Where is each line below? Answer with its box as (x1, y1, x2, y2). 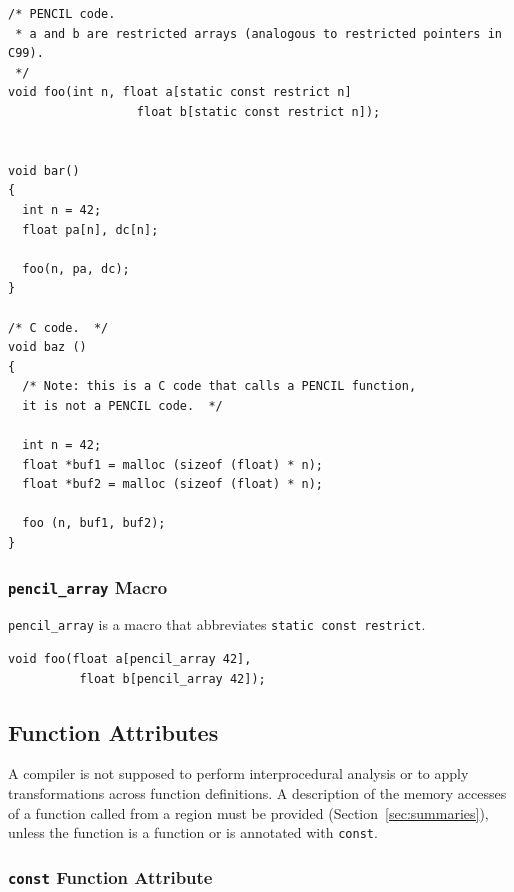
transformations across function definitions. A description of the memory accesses (8, 783, 507, 804)
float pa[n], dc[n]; (22, 222, 159, 237)
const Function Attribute (8, 864, 213, 889)
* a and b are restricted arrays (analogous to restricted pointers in (15, 26, 502, 41)
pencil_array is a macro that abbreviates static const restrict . (8, 614, 426, 635)
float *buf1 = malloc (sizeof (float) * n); (22, 457, 323, 472)
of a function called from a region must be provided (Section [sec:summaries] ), (8, 802, 489, 823)
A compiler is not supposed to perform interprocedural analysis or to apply (8, 763, 469, 784)
